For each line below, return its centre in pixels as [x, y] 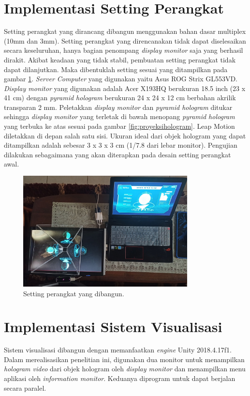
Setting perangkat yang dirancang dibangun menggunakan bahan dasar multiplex [125, 31]
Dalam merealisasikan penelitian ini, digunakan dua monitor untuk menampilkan [124, 359]
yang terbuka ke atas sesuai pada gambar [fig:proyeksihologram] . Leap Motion [119, 126]
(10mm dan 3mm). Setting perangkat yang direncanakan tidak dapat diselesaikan [125, 40]
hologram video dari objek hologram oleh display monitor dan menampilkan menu [125, 369]
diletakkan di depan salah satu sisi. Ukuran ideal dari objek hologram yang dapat [125, 135]
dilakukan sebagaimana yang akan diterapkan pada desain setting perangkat [118, 154]
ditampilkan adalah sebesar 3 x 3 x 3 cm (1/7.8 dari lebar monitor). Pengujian [121, 145]
